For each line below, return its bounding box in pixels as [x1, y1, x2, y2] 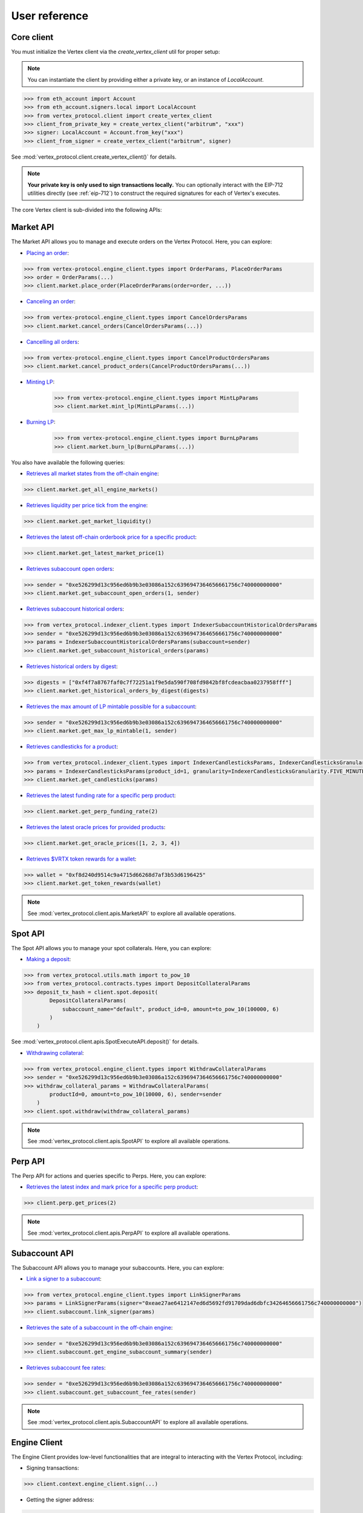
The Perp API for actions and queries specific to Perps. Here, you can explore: [11, 1172, 207, 1180]
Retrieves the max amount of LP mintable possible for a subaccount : [26, 703, 197, 710]
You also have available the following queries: [11, 459, 125, 466]
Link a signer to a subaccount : [26, 1275, 102, 1282]
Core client [11, 32, 54, 42]
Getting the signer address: [26, 1496, 94, 1503]
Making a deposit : [26, 956, 71, 963]
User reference [11, 9, 89, 22]
